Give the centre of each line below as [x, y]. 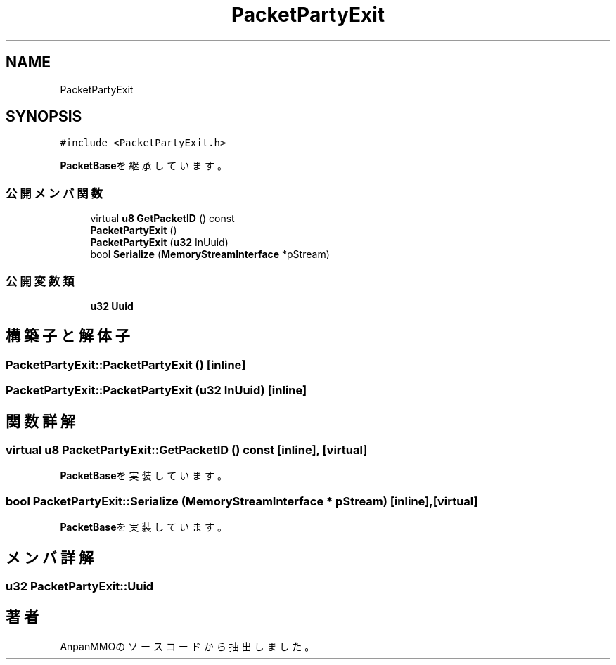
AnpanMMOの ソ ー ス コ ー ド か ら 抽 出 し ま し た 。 [187, 646]
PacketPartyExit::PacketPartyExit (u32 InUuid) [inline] [156, 390]
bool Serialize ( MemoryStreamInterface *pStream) [210, 254]
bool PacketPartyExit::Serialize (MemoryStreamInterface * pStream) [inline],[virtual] [242, 501]
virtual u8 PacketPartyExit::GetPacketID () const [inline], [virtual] [187, 450]
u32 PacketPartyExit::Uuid [80, 586]
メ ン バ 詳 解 [50, 557]
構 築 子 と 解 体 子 [68, 336]
